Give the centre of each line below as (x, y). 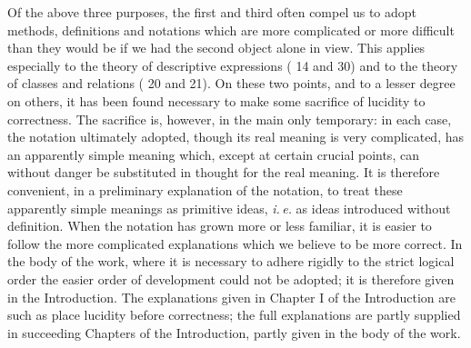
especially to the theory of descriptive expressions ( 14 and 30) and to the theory (233, 65)
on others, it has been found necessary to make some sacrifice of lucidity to (216, 100)
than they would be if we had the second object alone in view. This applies (216, 48)
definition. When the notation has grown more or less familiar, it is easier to (220, 226)
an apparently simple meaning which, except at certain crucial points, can (213, 154)
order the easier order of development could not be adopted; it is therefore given (231, 278)
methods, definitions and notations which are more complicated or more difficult (231, 30)
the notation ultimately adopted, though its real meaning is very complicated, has (235, 137)
